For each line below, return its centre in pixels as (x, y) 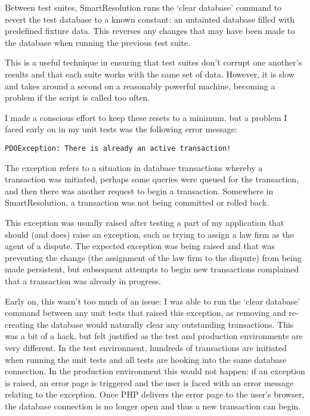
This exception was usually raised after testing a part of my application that (145, 222)
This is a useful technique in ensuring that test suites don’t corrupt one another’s (154, 62)
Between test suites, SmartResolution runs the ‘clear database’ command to (143, 7)
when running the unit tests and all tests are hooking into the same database (146, 359)
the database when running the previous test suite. (98, 42)
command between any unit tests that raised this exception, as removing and (145, 313)
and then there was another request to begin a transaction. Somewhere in (139, 190)
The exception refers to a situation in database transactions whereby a (134, 167)
